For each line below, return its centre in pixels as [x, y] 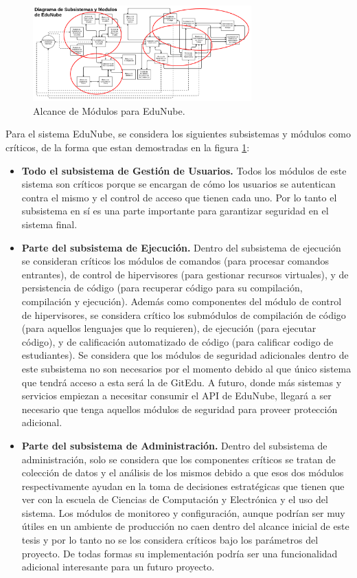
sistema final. [49, 224]
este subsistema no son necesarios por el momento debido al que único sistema [186, 368]
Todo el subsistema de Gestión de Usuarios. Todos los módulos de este [184, 170]
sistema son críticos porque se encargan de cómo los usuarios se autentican [178, 184]
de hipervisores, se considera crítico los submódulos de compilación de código [184, 314]
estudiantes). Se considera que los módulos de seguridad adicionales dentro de [185, 355]
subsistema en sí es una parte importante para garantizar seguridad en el [175, 211]
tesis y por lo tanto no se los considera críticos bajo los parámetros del [170, 540]
